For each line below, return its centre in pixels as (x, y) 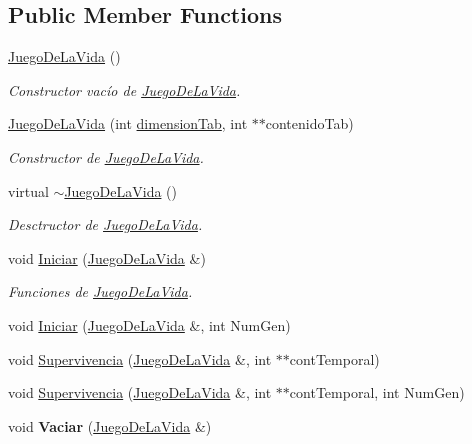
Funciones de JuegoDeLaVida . (100, 291)
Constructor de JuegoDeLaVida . (106, 156)
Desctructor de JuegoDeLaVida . (105, 224)
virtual (28, 190)
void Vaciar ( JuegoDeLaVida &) (110, 425)
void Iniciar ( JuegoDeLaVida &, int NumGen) (149, 324)
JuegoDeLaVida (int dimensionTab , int (128, 123)
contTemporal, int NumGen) (377, 392)
